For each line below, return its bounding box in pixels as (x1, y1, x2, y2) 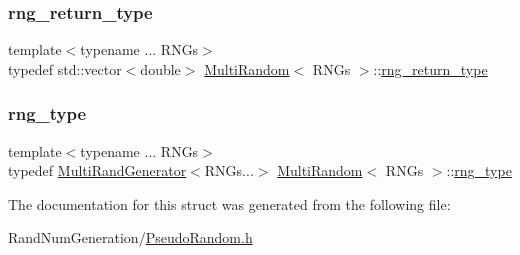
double (140, 58, 181, 79)
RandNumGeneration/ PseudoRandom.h (8, 227, 253, 248)
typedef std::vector (8, 58, 122, 79)
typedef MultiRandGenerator (8, 160, 187, 181)
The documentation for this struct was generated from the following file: (8, 193, 451, 214)
